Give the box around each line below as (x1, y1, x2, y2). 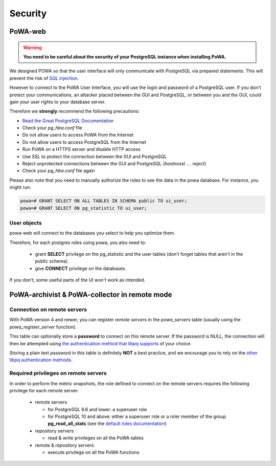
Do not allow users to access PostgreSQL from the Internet (22, 139, 147, 145)
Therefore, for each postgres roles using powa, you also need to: (9, 239, 146, 246)
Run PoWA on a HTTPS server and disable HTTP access (22, 146, 141, 152)
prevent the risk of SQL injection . (9, 75, 79, 81)
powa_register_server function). (9, 324, 77, 330)
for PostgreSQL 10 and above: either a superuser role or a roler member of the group (48, 413, 226, 419)
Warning (23, 44, 42, 51)
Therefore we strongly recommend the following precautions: (9, 108, 140, 115)
